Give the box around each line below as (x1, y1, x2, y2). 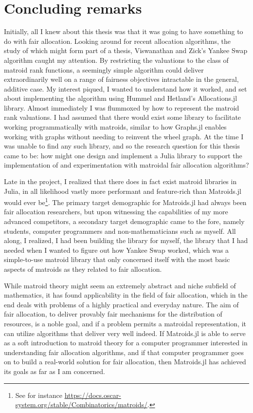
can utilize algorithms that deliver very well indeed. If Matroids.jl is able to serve (4, 328, 246, 338)
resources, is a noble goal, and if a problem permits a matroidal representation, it (4, 319, 247, 328)
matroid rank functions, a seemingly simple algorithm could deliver (4, 64, 204, 75)
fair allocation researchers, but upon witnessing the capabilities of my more (4, 206, 228, 217)
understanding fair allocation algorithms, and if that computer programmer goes (4, 347, 244, 357)
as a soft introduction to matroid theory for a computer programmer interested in (4, 338, 248, 348)
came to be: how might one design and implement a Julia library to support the (4, 150, 242, 160)
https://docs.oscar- (64, 390, 121, 400)
